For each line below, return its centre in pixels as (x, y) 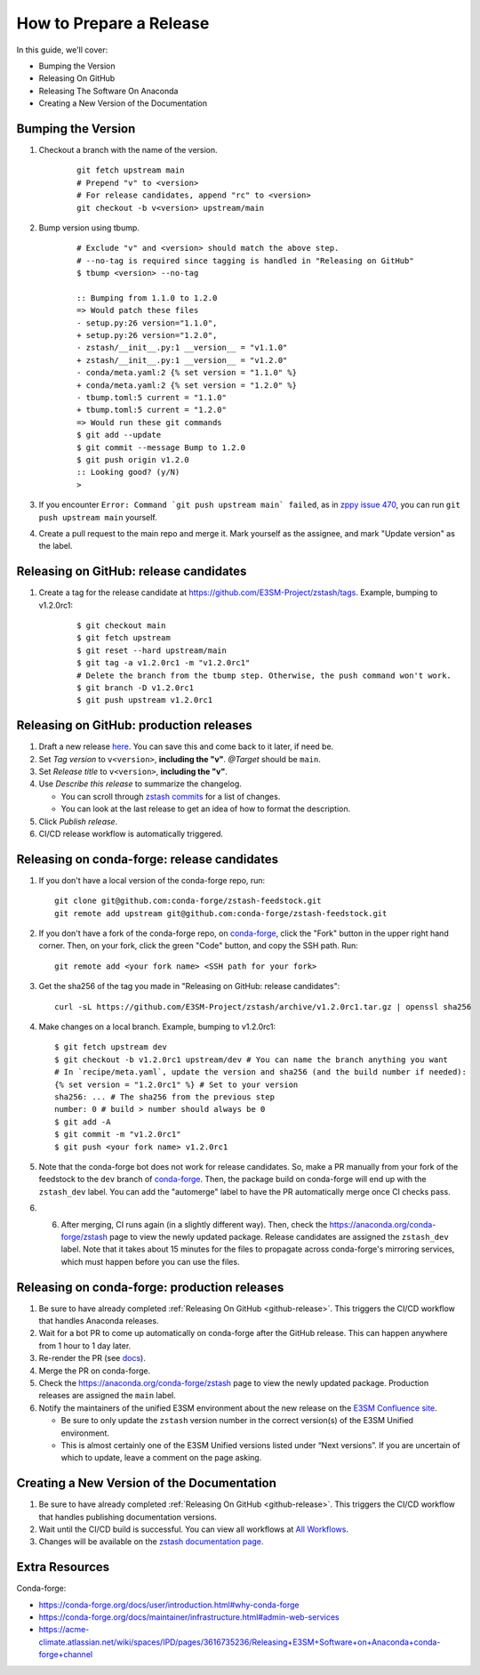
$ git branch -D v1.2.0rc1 (136, 688)
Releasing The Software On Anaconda (108, 91)
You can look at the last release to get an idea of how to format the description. (206, 809)
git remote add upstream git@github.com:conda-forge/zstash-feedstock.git (221, 913)
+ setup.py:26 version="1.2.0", (147, 335)
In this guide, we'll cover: (62, 50)
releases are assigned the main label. (108, 1396)
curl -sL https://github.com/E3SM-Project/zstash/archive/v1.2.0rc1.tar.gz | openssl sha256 (263, 1007)
